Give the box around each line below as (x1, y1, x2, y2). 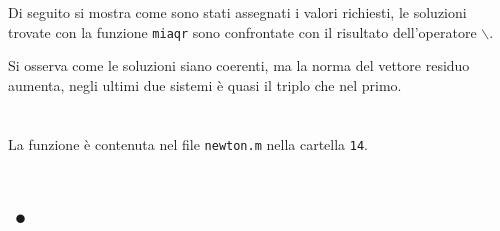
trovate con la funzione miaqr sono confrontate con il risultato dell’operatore (8, 21, 477, 42)
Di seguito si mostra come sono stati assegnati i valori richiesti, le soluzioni (8, 2, 467, 23)
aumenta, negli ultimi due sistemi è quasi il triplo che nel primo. (8, 75, 402, 96)
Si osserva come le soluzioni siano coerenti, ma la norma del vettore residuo (8, 55, 470, 76)
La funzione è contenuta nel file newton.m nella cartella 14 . (8, 133, 369, 154)
